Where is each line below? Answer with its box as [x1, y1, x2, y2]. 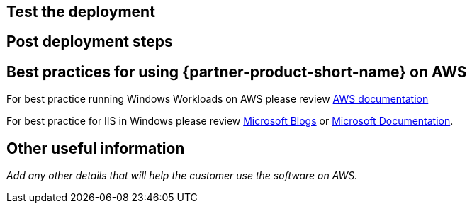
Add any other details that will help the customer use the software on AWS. [6, 169, 358, 182]
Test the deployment [6, 3, 155, 21]
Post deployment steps [6, 33, 173, 51]
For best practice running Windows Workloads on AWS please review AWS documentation [6, 93, 429, 106]
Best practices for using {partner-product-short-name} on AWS [6, 62, 467, 81]
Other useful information [6, 139, 185, 157]
